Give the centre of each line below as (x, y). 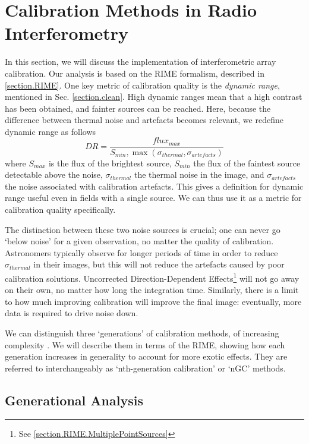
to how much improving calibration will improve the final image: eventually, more (153, 301)
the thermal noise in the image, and (199, 174)
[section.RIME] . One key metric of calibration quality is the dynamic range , (142, 85)
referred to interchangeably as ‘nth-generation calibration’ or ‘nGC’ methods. (145, 368)
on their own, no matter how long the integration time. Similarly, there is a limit (152, 290)
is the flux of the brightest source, (110, 163)
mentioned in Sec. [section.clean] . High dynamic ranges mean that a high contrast (154, 97)
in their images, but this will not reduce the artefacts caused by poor (159, 264)
